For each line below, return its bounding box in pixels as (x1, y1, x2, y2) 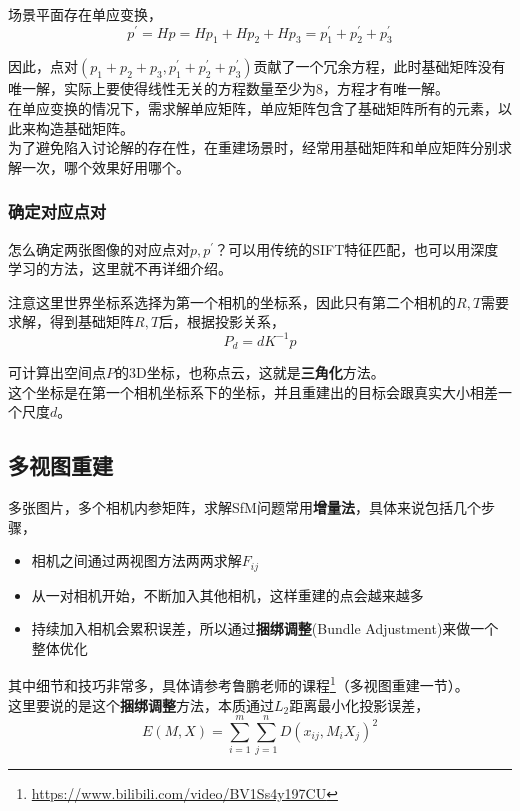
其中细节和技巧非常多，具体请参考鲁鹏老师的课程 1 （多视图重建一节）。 (8, 672, 469, 696)
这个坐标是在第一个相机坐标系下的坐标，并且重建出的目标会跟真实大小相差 (8, 381, 498, 402)
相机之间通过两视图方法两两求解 (31, 550, 242, 571)
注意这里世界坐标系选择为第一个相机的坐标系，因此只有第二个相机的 (8, 291, 456, 312)
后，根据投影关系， (159, 311, 286, 332)
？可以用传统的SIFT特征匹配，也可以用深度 (214, 238, 499, 259)
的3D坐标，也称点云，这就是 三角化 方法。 (115, 361, 385, 382)
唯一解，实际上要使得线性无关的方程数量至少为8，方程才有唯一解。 (8, 78, 449, 99)
